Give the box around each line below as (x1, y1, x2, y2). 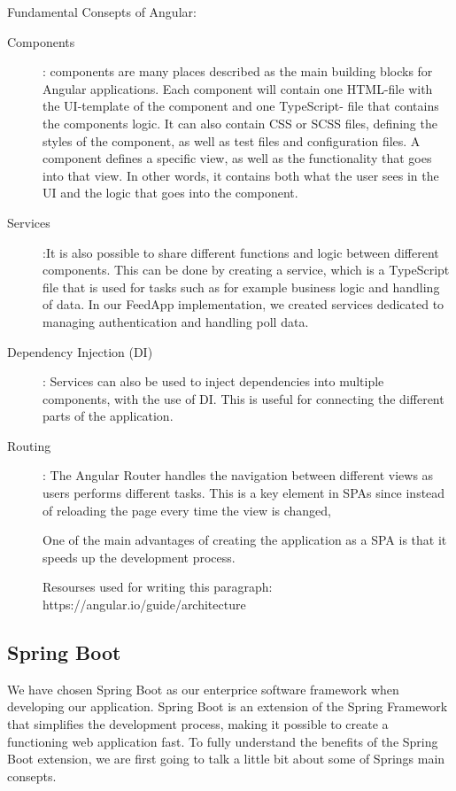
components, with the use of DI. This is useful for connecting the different (43, 389, 444, 407)
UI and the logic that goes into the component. (43, 183, 298, 202)
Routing (7, 436, 51, 454)
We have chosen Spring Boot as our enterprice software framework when (7, 679, 399, 698)
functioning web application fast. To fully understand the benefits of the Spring (7, 732, 438, 750)
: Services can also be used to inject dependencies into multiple (43, 372, 384, 391)
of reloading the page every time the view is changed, (43, 500, 332, 519)
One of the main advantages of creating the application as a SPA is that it (43, 531, 447, 549)
